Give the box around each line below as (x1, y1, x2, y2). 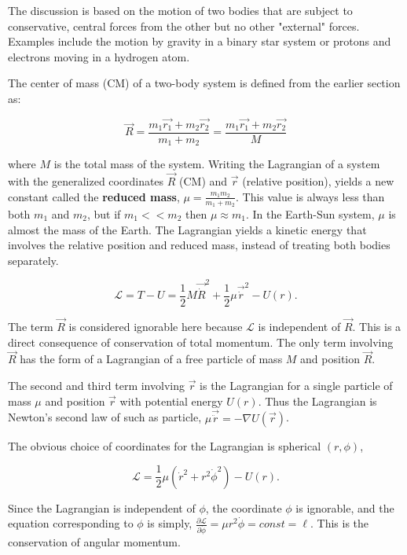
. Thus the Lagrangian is (258, 392, 377, 409)
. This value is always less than (235, 188, 385, 204)
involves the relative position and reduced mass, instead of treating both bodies (8, 237, 390, 253)
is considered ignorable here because (68, 318, 243, 335)
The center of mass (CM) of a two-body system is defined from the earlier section (8, 75, 401, 91)
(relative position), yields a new (242, 173, 394, 189)
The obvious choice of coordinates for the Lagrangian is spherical (8, 437, 321, 454)
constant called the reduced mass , (8, 188, 180, 204)
